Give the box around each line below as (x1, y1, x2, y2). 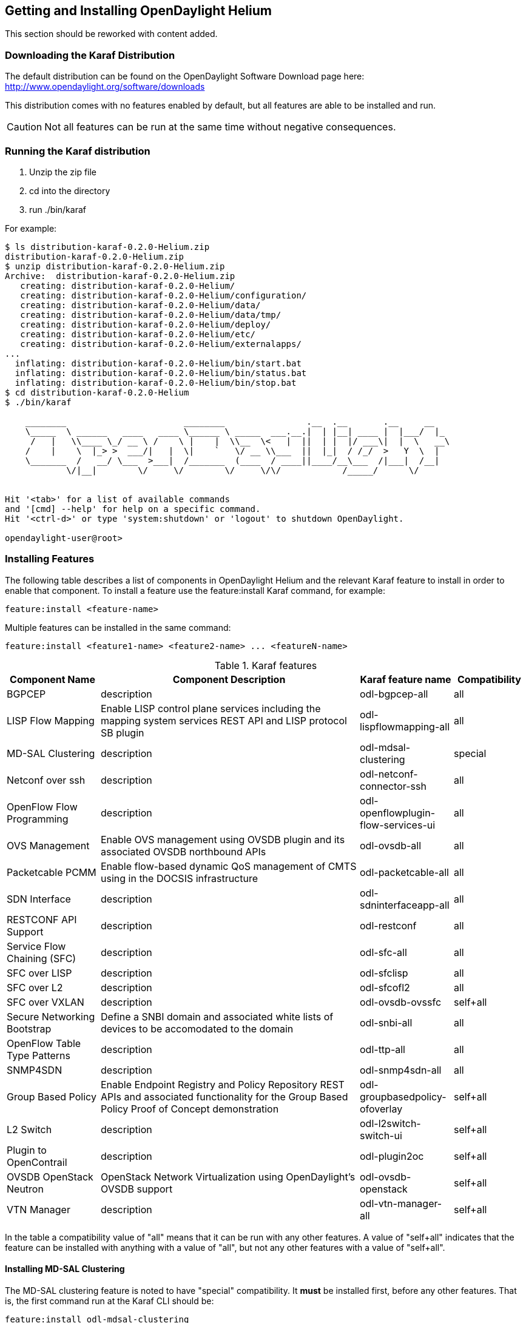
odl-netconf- (360, 767, 418, 780)
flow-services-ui (360, 818, 436, 831)
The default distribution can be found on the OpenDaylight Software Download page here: (5, 71, 365, 82)
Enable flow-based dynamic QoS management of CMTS (101, 860, 357, 872)
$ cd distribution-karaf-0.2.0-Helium (5, 387, 189, 397)
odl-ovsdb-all (360, 839, 422, 852)
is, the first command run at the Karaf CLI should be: (5, 1295, 214, 1306)
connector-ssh (360, 779, 427, 792)
